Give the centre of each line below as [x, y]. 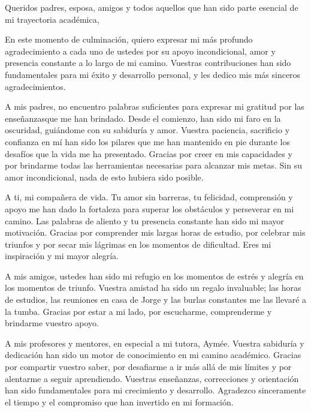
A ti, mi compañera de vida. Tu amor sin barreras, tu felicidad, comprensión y [149, 197]
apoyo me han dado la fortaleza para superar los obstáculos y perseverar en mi [150, 208]
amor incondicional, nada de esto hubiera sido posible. [104, 177]
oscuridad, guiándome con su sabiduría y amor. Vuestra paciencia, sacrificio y [147, 130]
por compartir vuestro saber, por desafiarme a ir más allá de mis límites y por [148, 367]
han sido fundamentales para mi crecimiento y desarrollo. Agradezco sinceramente [155, 390]
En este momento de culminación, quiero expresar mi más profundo [129, 39]
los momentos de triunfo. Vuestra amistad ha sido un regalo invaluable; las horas [153, 288]
